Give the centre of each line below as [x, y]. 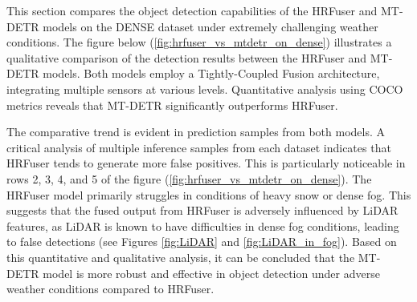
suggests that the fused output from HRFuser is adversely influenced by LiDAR [202, 210]
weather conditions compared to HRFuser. [110, 289]
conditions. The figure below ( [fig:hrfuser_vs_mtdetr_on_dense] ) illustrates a [199, 42]
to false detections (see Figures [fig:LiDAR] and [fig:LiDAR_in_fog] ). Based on [202, 242]
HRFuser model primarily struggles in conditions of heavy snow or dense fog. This [209, 194]
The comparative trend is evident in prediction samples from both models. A [196, 132]
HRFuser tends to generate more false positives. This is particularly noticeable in [206, 163]
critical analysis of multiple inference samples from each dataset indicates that [199, 147]
